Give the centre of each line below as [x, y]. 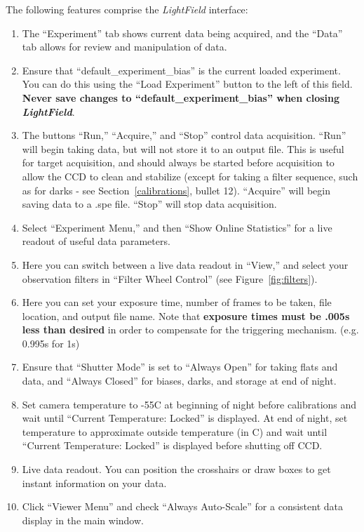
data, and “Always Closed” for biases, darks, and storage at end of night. [179, 381]
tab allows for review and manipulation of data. [124, 47]
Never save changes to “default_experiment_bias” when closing [181, 97]
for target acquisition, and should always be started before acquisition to [178, 162]
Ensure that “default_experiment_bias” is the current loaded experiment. [181, 70]
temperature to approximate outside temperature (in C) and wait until [175, 431]
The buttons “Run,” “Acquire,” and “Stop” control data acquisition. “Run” [184, 135]
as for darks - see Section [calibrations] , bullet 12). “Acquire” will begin [176, 190]
